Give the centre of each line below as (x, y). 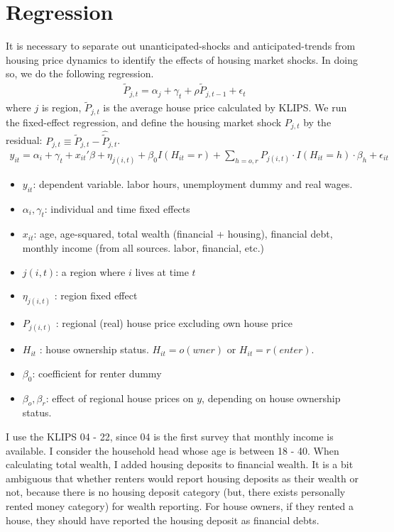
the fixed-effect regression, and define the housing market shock (144, 122)
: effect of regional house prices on (120, 398)
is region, (61, 107)
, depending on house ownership (271, 398)
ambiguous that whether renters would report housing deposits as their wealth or (182, 478)
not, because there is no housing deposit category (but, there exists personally (176, 492)
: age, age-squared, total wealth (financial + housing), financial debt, (183, 234)
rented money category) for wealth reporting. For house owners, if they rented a (180, 506)
